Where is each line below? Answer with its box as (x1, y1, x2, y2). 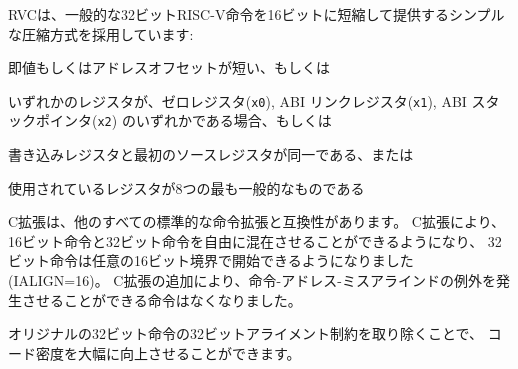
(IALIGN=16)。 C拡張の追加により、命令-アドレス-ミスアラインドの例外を (8, 270, 496, 291)
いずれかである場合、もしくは (135, 110, 332, 131)
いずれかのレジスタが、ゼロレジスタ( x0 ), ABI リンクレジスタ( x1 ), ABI (8, 90, 467, 111)
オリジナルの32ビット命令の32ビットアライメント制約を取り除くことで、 (8, 323, 484, 344)
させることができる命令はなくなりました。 (21, 289, 302, 310)
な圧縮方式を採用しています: (8, 23, 194, 44)
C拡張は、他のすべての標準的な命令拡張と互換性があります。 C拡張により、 (8, 211, 506, 232)
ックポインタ (8, 110, 92, 131)
